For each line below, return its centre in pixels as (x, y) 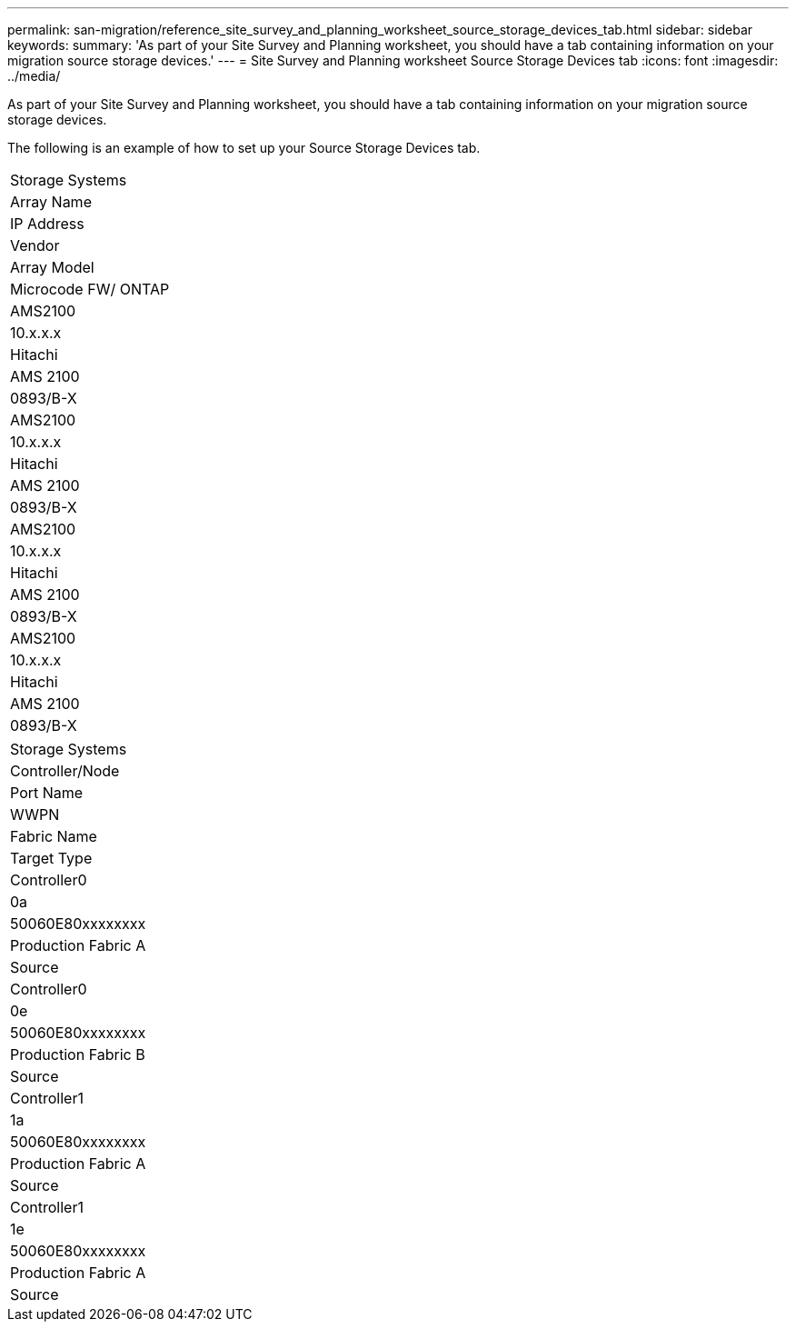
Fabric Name (54, 836)
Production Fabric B (78, 1054)
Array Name (51, 202)
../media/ (34, 76)
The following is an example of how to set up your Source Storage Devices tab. (244, 148)
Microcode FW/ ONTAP (90, 289)
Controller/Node (65, 771)
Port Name (47, 793)
